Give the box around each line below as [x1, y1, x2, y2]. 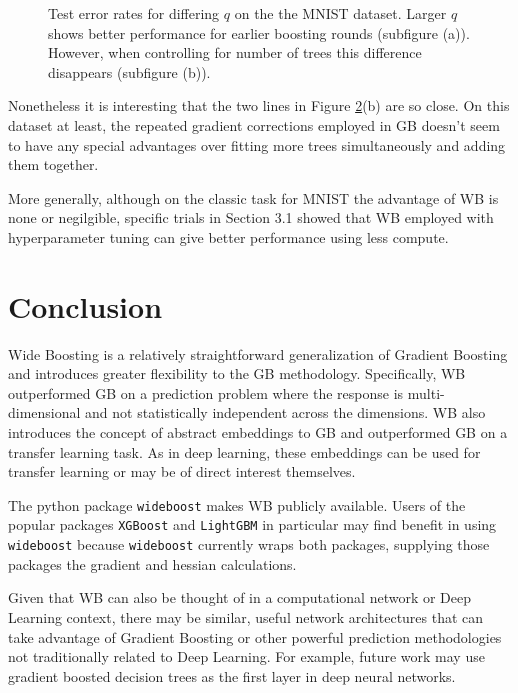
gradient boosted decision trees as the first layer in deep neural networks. [8, 665, 456, 686]
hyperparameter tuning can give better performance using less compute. [8, 226, 449, 247]
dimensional [8, 402, 81, 423]
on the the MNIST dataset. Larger [234, 3, 447, 23]
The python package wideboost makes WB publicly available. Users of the [8, 494, 466, 515]
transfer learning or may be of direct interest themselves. [8, 461, 356, 482]
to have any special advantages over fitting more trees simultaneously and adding [8, 134, 506, 155]
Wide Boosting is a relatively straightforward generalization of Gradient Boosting [8, 343, 508, 364]
